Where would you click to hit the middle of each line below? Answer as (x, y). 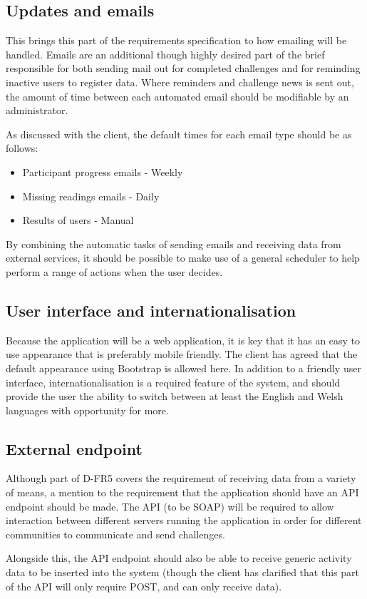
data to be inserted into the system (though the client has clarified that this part (182, 572)
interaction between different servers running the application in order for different (184, 520)
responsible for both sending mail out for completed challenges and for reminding (183, 68)
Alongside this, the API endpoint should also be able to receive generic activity (179, 558)
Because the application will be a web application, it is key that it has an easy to (183, 340)
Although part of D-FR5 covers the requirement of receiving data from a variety (181, 478)
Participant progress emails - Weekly (103, 171)
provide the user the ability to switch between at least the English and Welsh (175, 396)
